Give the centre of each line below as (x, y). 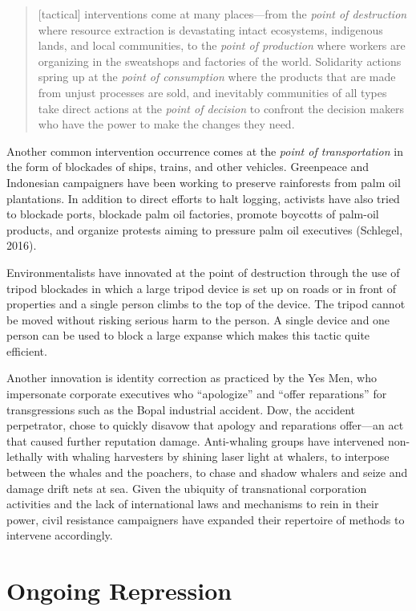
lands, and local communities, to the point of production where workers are (222, 45)
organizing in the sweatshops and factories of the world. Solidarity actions (220, 61)
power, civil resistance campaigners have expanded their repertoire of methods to (206, 519)
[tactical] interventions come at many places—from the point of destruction (222, 14)
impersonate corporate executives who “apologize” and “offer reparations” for (197, 394)
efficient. (27, 350)
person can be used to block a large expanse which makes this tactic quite (188, 335)
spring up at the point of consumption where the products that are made (217, 77)
